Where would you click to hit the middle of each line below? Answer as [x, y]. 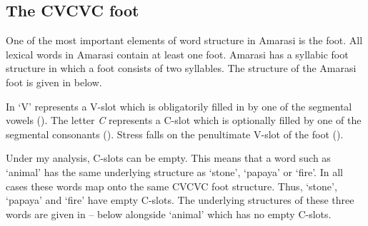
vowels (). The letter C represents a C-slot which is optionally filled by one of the [184, 120]
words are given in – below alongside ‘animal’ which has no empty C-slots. [169, 214]
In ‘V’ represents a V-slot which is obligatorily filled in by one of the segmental [179, 106]
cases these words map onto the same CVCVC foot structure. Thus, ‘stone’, [171, 186]
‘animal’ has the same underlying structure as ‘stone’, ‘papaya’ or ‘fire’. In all [174, 171]
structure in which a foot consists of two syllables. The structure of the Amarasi [181, 68]
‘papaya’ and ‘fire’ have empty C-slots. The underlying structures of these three [180, 200]
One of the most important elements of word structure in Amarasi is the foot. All [184, 40]
